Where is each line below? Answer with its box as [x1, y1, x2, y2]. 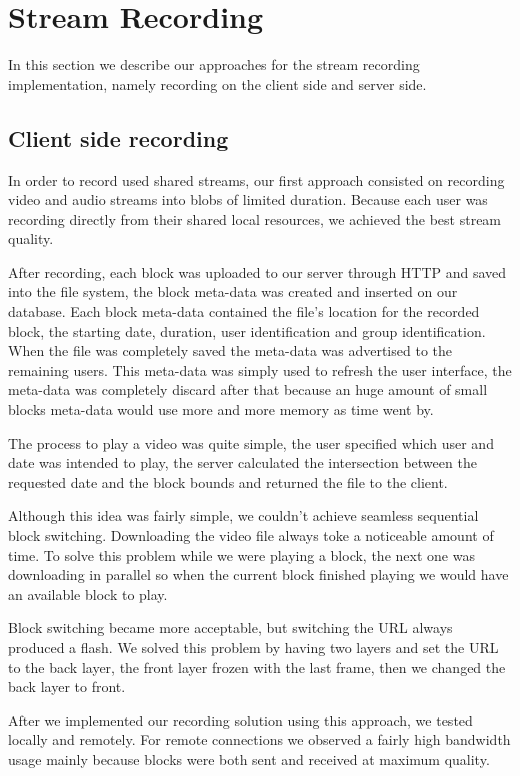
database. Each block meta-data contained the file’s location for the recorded [8, 301, 480, 322]
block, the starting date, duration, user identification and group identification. [8, 320, 486, 341]
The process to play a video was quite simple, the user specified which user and [8, 432, 494, 453]
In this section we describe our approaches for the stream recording [8, 54, 420, 75]
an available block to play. [8, 583, 168, 604]
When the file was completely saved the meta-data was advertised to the [8, 340, 452, 361]
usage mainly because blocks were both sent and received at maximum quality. [8, 748, 490, 769]
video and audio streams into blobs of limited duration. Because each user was [8, 189, 488, 210]
